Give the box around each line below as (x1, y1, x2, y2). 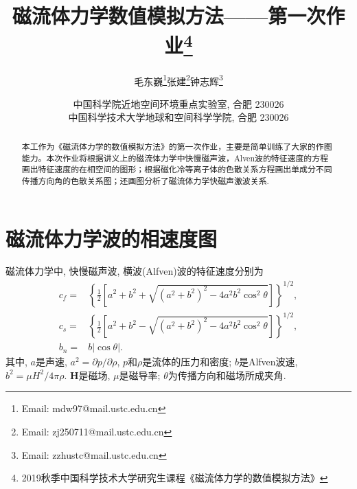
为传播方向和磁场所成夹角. (168, 367, 286, 382)
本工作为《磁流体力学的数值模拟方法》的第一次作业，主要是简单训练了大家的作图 (21, 140, 332, 152)
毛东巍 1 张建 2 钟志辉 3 (134, 71, 223, 88)
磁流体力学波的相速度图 (5, 224, 218, 252)
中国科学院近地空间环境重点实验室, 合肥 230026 (73, 96, 284, 111)
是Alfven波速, (238, 354, 298, 369)
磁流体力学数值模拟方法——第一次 (12, 1, 326, 30)
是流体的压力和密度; (142, 354, 232, 369)
